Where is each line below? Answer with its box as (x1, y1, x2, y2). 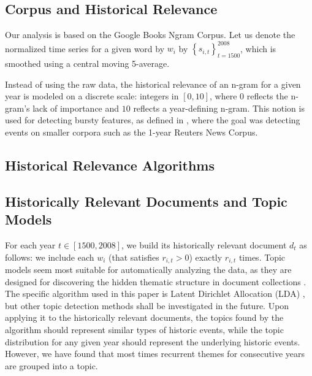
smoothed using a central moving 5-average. (5, 57, 170, 70)
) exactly (189, 250, 223, 263)
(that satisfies (108, 250, 159, 263)
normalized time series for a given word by (5, 42, 165, 55)
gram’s (5, 101, 30, 114)
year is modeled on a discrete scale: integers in (5, 90, 179, 102)
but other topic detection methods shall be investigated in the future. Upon (5, 299, 289, 312)
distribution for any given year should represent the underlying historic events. (5, 335, 300, 348)
